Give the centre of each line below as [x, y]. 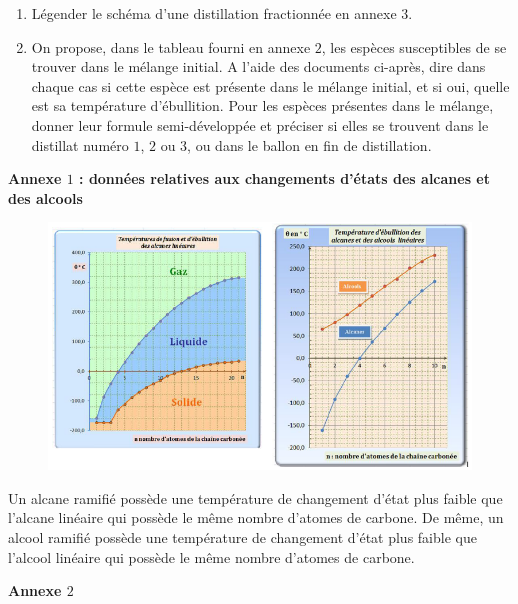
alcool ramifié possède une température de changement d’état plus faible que [242, 536]
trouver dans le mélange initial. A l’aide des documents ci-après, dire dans [258, 66]
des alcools [45, 197]
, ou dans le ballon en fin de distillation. [309, 144]
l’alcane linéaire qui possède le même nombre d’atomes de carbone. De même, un [256, 517]
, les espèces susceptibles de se [414, 46]
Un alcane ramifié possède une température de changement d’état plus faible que [255, 497]
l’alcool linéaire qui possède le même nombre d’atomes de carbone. [211, 556]
